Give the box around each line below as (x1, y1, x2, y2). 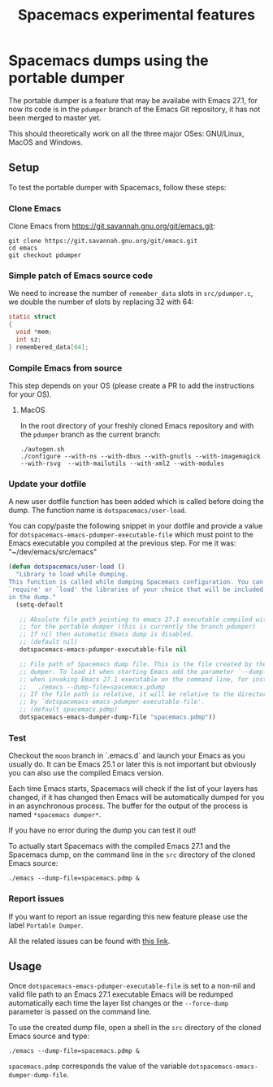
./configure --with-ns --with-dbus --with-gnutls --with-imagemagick (19, 453, 262, 461)
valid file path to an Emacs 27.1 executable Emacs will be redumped (8, 989, 234, 999)
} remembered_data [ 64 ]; (8, 343, 89, 351)
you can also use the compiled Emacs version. (8, 768, 164, 778)
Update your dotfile (8, 478, 87, 489)
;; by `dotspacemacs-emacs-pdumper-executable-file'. (19, 698, 206, 707)
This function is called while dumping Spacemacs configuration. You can (8, 578, 264, 586)
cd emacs (8, 244, 38, 253)
